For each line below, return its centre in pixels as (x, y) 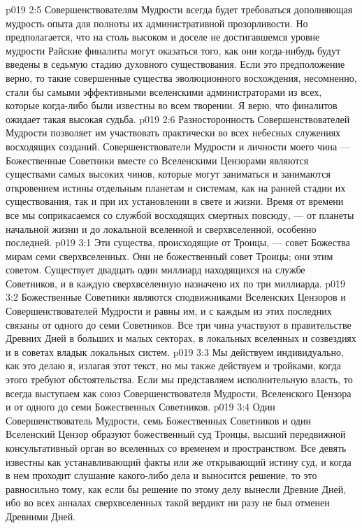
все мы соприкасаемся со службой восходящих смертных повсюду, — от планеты (180, 214)
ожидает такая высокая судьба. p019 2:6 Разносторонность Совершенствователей (178, 119)
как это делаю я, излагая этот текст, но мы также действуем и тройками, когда (173, 365)
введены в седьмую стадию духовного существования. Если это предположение (175, 64)
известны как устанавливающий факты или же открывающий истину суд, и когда (179, 461)
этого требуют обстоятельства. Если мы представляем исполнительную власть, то (179, 379)
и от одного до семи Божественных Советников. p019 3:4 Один (140, 407)
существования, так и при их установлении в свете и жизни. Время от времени (175, 201)
